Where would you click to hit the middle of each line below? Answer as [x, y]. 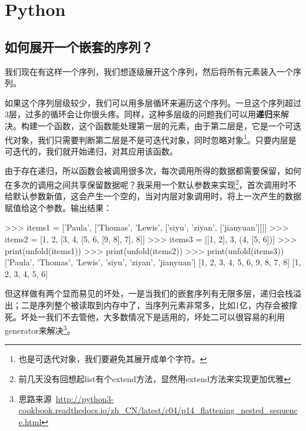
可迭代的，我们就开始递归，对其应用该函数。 [91, 151]
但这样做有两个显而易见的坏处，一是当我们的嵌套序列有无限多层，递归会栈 [149, 293]
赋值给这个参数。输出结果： [58, 207]
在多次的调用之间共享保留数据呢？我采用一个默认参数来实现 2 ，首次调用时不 [151, 183]
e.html [30, 421]
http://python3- [85, 398]
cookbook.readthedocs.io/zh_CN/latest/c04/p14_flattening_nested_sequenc [158, 410]
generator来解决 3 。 [40, 329]
